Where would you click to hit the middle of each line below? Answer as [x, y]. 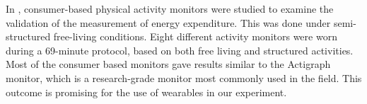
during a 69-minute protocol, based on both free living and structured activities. [180, 50]
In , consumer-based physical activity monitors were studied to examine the [170, 8]
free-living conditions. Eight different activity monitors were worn [195, 36]
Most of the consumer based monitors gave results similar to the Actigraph [168, 64]
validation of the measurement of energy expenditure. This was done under [168, 22]
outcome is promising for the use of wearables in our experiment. [146, 92]
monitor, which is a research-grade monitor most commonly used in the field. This [184, 77]
